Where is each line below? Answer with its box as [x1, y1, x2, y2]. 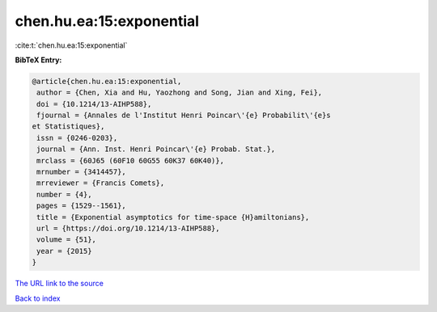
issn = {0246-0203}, [36, 133, 118, 142]
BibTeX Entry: [15, 55, 62, 65]
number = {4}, [36, 190, 92, 199]
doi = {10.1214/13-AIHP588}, [36, 99, 152, 108]
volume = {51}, [36, 235, 97, 244]
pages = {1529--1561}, [36, 201, 127, 210]
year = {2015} [36, 247, 92, 255]
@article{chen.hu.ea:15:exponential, [32, 77, 182, 86]
